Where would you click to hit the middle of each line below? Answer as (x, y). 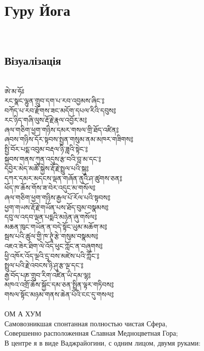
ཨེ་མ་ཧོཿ (15, 91)
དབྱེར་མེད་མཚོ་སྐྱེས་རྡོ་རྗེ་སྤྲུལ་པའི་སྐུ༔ (47, 168)
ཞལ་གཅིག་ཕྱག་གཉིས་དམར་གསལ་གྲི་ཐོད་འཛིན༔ (62, 129)
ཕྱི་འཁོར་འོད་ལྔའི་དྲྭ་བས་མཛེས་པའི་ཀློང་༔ (52, 255)
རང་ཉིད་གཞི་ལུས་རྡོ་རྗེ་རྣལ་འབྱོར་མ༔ (46, 120)
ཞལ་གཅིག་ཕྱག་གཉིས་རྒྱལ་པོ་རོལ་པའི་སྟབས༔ (58, 197)
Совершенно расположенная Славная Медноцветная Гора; (91, 333)
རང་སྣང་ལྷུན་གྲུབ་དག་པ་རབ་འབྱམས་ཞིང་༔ (55, 101)
